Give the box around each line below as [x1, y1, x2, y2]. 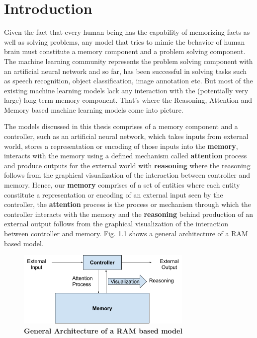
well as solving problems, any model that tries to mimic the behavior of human [4, 36, 245, 47]
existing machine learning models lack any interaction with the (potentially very [4, 85, 249, 95]
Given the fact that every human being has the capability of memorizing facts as [4, 27, 250, 37]
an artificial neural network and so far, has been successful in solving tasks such [4, 66, 247, 76]
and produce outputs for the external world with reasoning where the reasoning [4, 160, 251, 170]
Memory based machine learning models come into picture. [4, 104, 183, 115]
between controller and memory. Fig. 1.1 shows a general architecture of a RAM [4, 228, 248, 238]
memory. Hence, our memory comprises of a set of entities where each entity [4, 180, 240, 190]
